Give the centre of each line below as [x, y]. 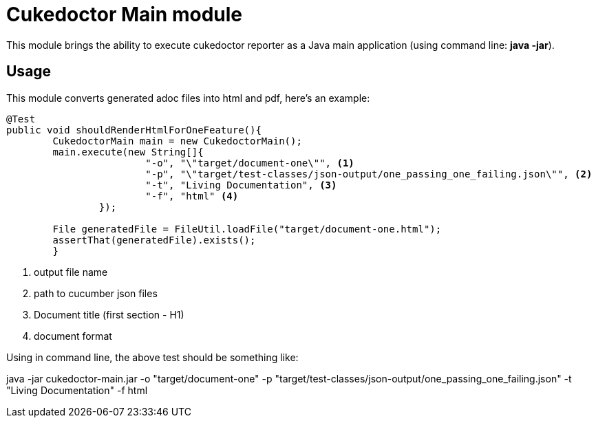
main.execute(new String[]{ [128, 152]
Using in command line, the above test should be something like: [152, 357]
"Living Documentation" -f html [77, 390]
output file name [71, 272]
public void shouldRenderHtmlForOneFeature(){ [134, 130]
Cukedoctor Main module [124, 14]
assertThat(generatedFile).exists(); [154, 240]
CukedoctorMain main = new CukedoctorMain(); [177, 141]
